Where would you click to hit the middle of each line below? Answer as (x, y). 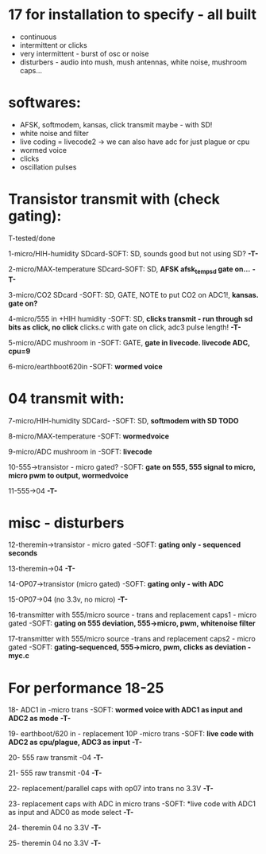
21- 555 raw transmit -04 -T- (55, 773)
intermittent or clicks (53, 45)
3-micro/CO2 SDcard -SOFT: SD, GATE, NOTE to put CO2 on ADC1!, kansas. (133, 294)
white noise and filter (54, 133)
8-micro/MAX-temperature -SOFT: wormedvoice (89, 436)
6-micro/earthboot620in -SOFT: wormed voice (85, 366)
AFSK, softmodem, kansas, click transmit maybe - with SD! (116, 124)
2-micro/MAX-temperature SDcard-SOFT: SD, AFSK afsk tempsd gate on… (129, 270)
